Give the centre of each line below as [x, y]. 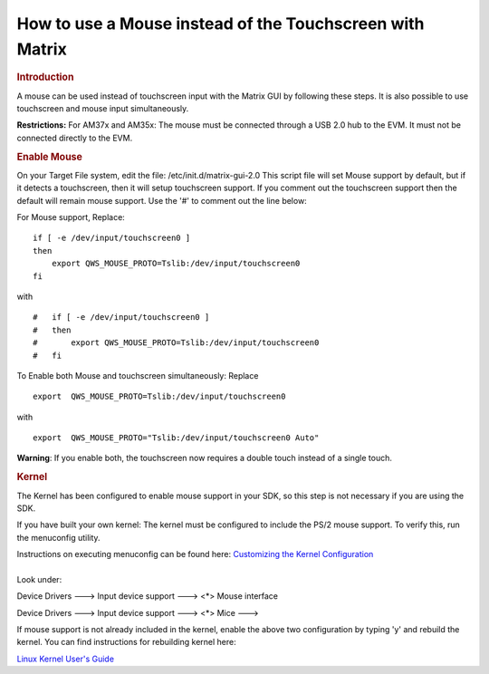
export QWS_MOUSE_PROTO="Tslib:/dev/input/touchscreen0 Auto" [176, 438]
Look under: [39, 579]
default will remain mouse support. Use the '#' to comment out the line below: [162, 200]
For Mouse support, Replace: [71, 217]
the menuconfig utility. [58, 537]
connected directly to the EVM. [75, 138]
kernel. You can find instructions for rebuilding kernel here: [126, 642]
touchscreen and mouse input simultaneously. [103, 108]
